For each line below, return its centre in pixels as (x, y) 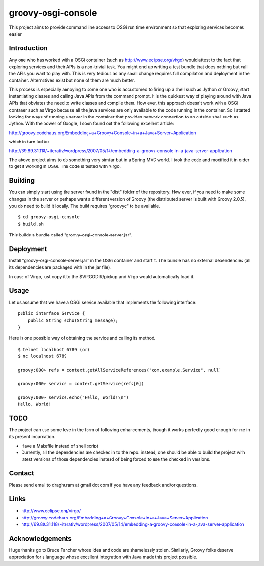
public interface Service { (51, 314)
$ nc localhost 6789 (42, 356)
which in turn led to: (29, 141)
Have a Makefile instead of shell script (60, 446)
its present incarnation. (32, 437)
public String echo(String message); (73, 320)
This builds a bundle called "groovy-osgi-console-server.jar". (70, 235)
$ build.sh (31, 224)
